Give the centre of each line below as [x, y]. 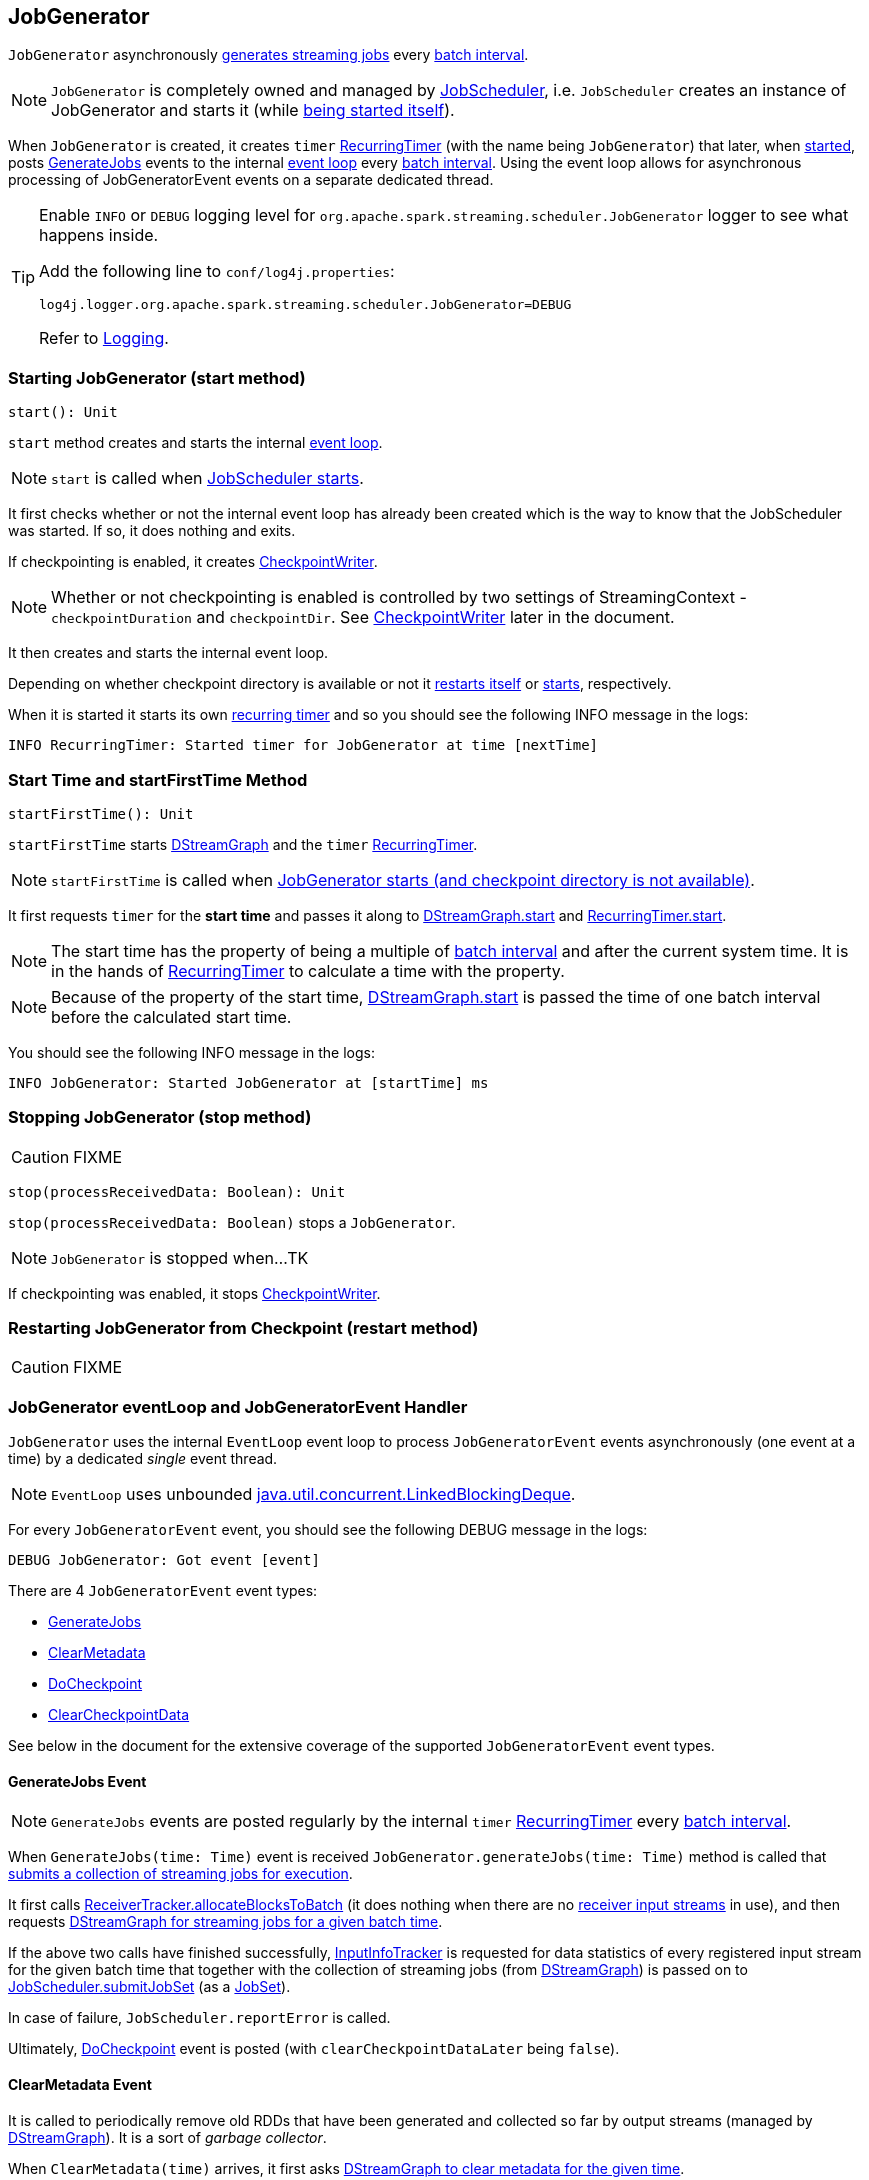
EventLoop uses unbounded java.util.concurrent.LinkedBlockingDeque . [313, 1494]
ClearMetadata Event [80, 2084]
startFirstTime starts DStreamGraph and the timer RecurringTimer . [243, 844]
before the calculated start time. [171, 1016]
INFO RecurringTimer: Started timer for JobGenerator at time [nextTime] [303, 745]
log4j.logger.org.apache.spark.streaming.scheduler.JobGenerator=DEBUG [305, 305]
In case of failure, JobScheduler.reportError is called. [199, 2018]
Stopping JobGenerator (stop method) [160, 1117]
